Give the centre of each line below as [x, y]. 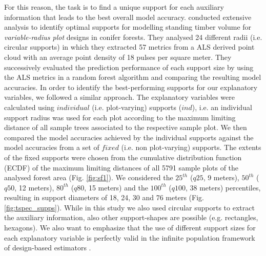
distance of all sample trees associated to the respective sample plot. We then [126, 127]
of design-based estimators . [48, 248]
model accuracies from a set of [52, 147]
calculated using [29, 107]
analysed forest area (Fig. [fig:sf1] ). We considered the [89, 177]
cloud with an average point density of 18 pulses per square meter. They [118, 57]
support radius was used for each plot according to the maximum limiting [120, 117]
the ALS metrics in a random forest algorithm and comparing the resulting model [133, 77]
